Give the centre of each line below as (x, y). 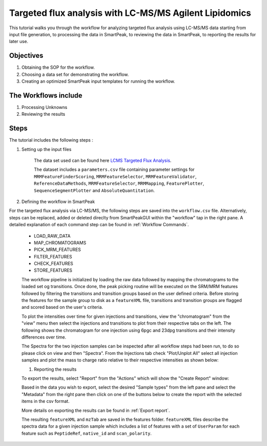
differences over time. (44, 337)
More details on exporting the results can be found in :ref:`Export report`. (96, 410)
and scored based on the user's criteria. (62, 307)
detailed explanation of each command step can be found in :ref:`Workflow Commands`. (99, 225)
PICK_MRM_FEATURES (57, 249)
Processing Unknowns (44, 107)
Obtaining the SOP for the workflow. (58, 67)
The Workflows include (46, 95)
